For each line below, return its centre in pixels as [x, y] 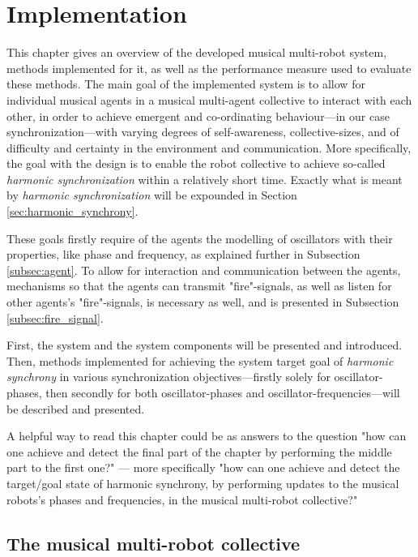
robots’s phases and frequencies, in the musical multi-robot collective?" [182, 499]
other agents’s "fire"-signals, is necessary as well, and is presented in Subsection [203, 302]
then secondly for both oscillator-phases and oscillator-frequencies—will [223, 392]
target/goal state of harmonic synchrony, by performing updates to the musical [203, 483]
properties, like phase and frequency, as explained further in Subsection [183, 254]
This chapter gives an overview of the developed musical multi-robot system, [197, 52]
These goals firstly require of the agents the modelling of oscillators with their [200, 238]
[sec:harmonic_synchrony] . [73, 211]
